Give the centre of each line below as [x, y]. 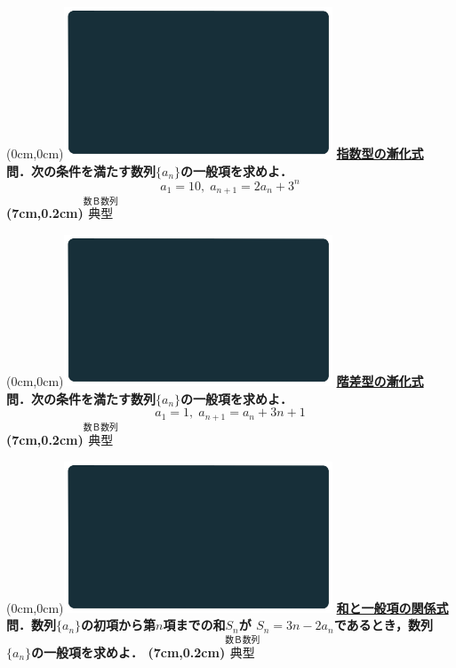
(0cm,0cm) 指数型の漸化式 [215, 153]
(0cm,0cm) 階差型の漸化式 [215, 381]
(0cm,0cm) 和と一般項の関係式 [228, 607]
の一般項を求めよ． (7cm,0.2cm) [128, 652]
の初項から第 [119, 625]
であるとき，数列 [384, 625]
